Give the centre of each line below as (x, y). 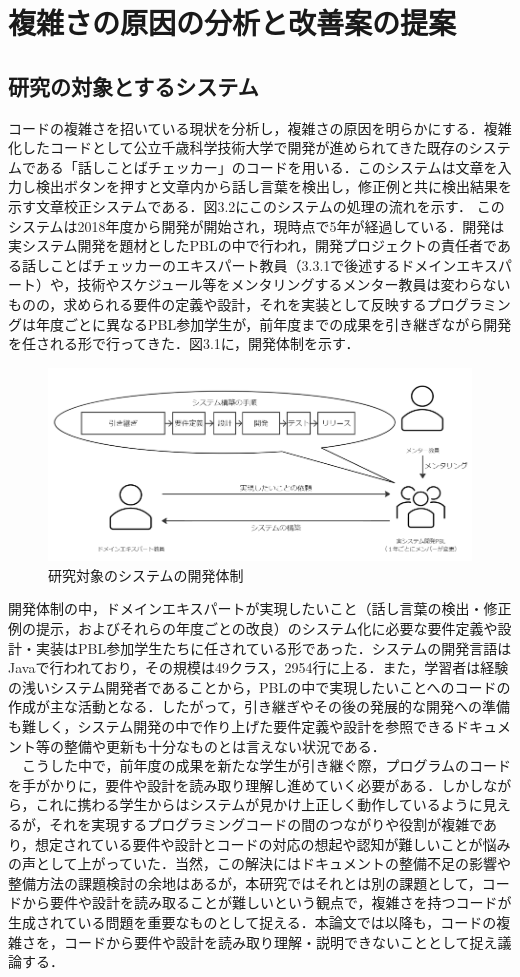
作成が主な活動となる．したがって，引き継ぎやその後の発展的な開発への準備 (259, 706)
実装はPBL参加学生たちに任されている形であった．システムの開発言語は (273, 647)
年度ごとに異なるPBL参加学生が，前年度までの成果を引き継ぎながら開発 (273, 323)
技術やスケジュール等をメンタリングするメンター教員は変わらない (294, 284)
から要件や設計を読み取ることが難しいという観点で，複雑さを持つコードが (266, 902)
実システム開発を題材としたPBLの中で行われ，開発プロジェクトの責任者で (252, 245)
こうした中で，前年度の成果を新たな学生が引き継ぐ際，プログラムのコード (266, 765)
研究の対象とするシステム (133, 85)
